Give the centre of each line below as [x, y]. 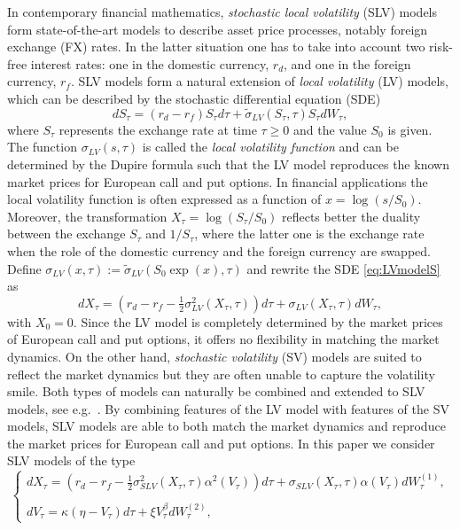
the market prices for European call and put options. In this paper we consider [221, 443]
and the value [330, 129]
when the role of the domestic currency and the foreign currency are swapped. [219, 250]
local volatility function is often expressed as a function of [164, 199]
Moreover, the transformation [87, 216]
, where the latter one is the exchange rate [309, 234]
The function [42, 147]
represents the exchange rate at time [158, 129]
